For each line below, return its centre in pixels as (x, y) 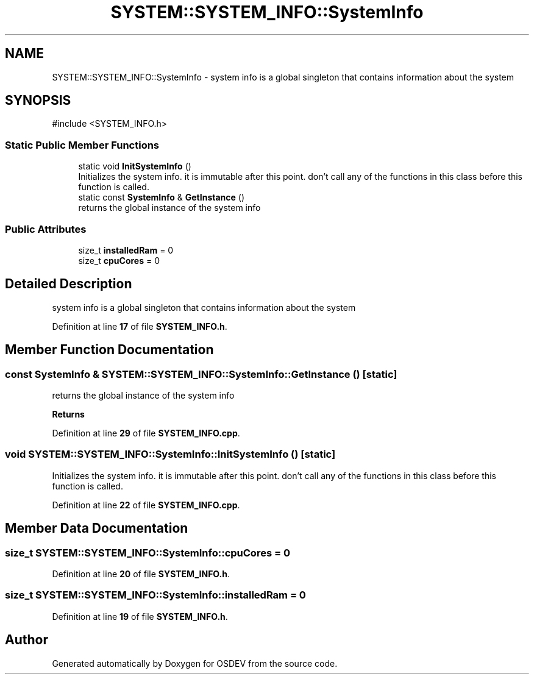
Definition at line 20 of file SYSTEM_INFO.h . (141, 574)
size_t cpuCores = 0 (119, 260)
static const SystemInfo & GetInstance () (162, 197)
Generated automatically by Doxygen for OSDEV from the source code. (195, 663)
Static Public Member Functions (82, 145)
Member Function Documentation (109, 350)
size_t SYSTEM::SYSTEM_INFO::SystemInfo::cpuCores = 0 (148, 553)
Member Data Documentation (97, 528)
